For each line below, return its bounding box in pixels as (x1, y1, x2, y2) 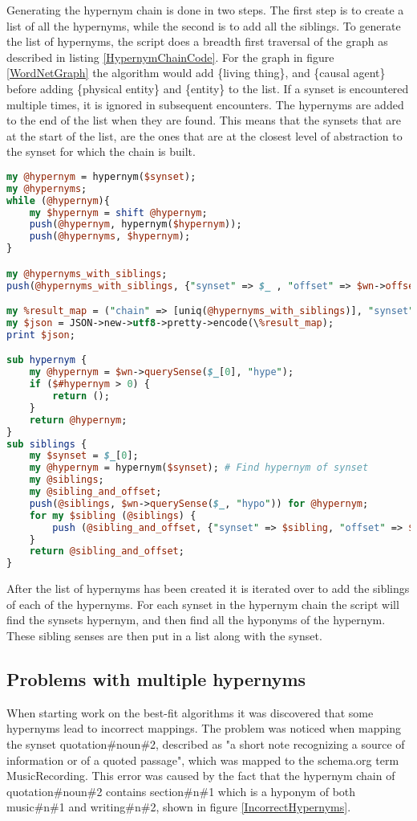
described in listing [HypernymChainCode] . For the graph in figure (6, 48, 334, 65)
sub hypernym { (6, 354, 87, 366)
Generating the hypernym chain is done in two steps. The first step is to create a (6, 2, 404, 18)
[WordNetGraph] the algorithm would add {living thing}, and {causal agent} (6, 64, 386, 81)
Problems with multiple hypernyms (6, 666, 306, 691)
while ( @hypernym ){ (6, 194, 110, 206)
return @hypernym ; (29, 414, 128, 426)
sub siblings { (6, 438, 87, 450)
